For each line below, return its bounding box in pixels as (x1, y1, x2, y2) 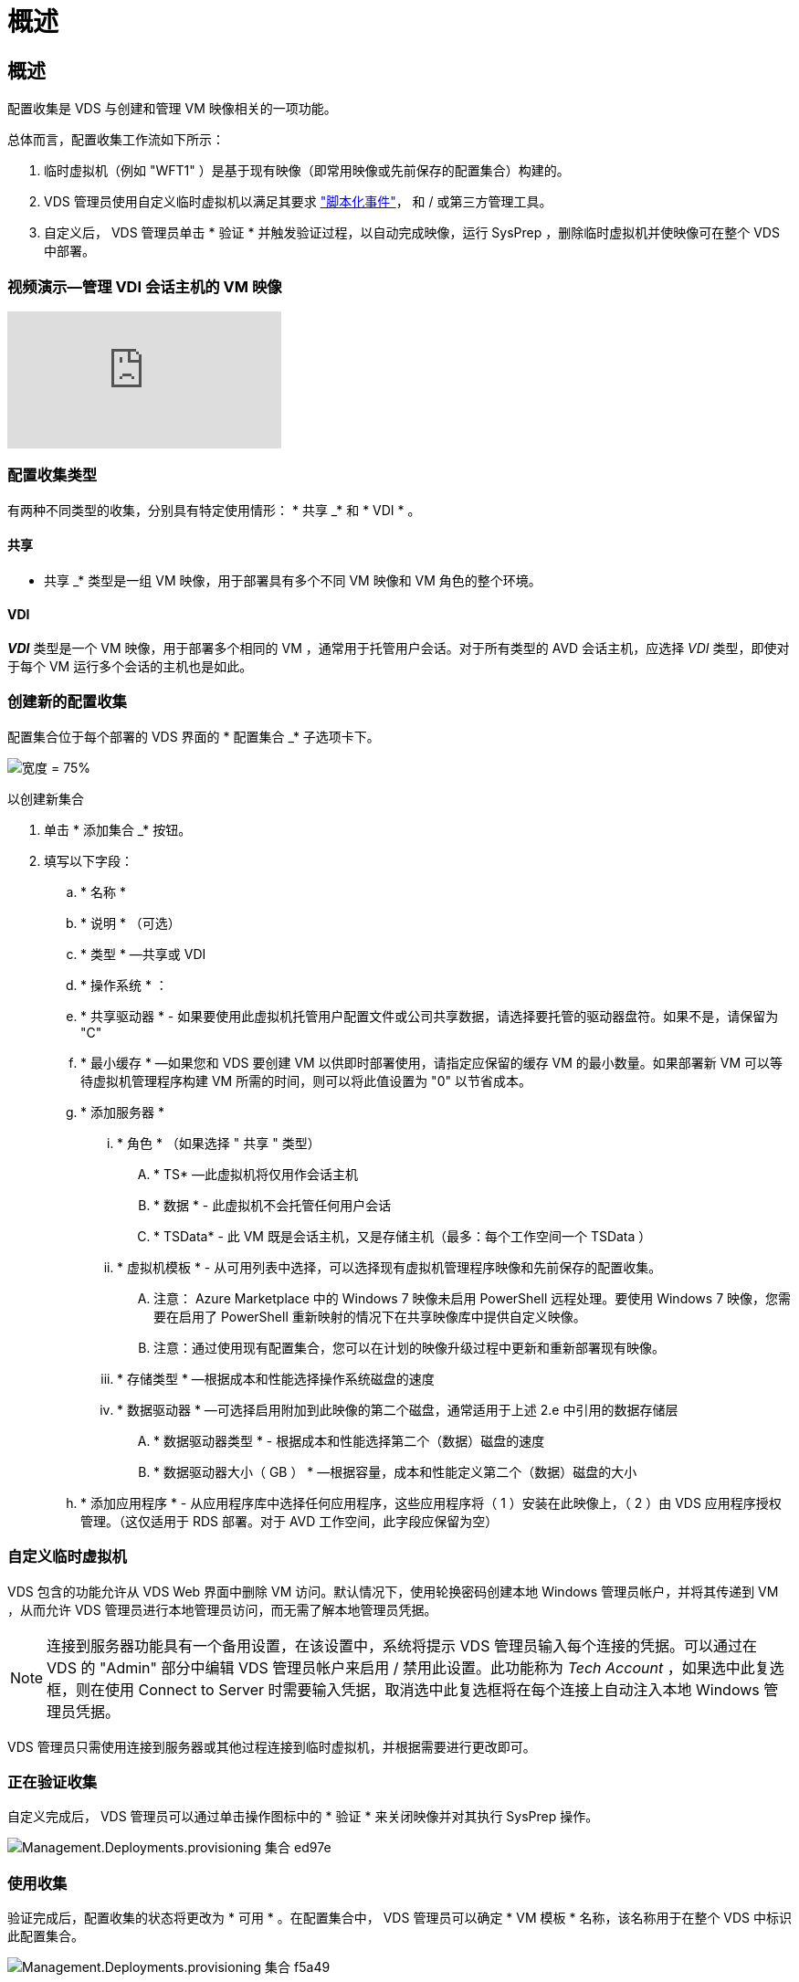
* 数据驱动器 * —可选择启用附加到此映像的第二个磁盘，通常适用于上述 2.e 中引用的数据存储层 (117, 1401, 678, 1418)
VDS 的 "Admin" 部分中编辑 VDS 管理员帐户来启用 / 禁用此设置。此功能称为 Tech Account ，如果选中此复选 (47, 1658, 784, 1677)
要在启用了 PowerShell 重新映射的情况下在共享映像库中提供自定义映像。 (153, 1308, 586, 1324)
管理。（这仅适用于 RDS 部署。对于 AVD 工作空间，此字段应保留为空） (80, 1513, 499, 1529)
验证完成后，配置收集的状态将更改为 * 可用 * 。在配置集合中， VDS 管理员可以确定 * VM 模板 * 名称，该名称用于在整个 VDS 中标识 (7, 1910, 793, 1926)
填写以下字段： (44, 852, 133, 869)
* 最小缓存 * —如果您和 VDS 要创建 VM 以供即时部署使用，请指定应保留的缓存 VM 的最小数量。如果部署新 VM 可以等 (80, 1054, 783, 1070)
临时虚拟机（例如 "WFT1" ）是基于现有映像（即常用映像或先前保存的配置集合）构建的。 (44, 163, 570, 179)
